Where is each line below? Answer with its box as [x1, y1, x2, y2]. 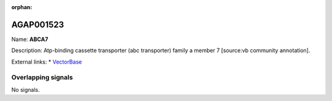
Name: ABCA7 [11, 36, 49, 43]
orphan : [11, 4, 33, 10]
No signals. [11, 86, 40, 93]
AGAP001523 [11, 19, 65, 30]
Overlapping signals [11, 73, 73, 82]
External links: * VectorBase [11, 58, 82, 65]
